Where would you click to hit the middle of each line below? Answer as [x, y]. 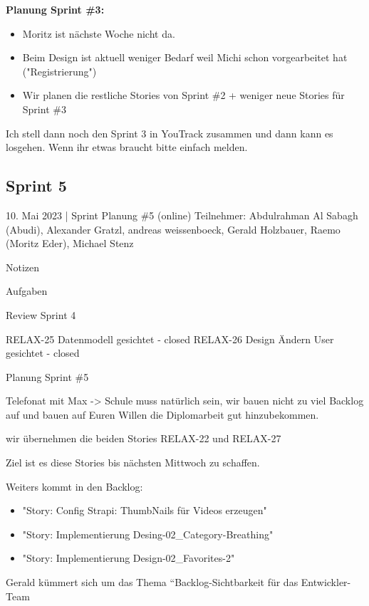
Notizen [23, 267]
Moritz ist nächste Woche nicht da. [99, 33]
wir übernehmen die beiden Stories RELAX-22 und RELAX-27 [144, 438]
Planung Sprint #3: [55, 9]
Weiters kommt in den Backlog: [74, 486]
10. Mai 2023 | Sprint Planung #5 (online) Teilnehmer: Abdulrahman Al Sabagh [182, 215]
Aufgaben [27, 291]
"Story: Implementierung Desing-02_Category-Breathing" [148, 534]
